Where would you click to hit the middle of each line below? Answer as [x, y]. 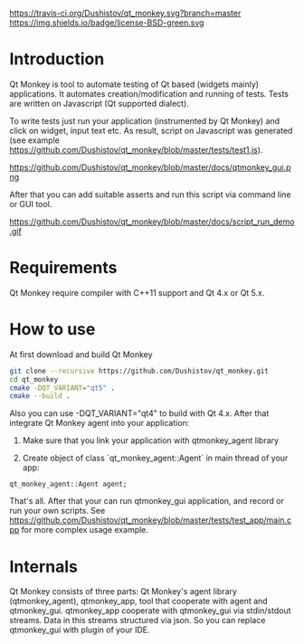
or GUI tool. [31, 204]
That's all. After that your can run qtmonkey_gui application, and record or [147, 501]
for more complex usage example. [85, 530]
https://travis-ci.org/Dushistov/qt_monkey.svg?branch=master [125, 13]
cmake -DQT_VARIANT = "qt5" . [62, 388]
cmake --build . [40, 396]
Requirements [63, 268]
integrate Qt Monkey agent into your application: [100, 423]
